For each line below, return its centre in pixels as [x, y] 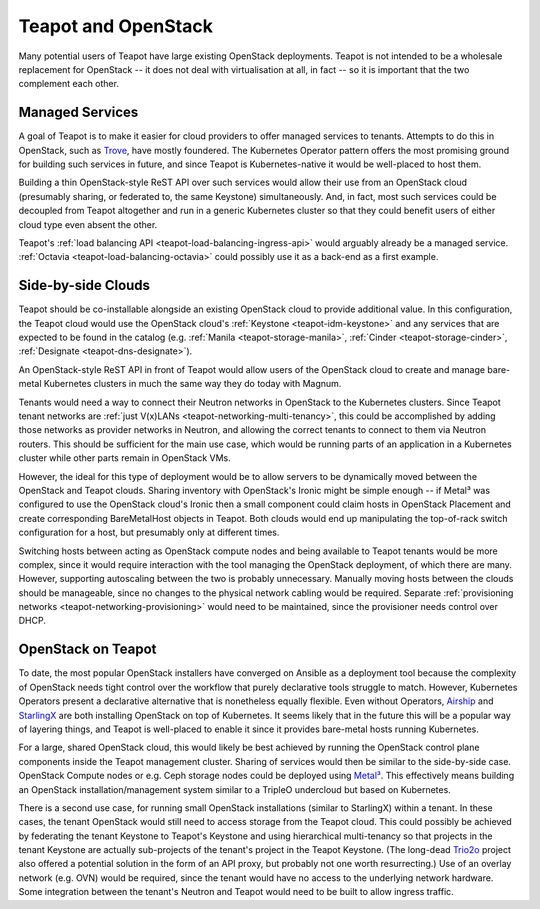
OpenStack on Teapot [87, 649]
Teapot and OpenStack [116, 26]
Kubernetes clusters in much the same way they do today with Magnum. [192, 384]
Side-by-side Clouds [84, 285]
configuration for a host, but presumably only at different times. [149, 532]
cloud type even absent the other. [88, 224]
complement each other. [69, 84]
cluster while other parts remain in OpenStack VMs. [125, 458]
